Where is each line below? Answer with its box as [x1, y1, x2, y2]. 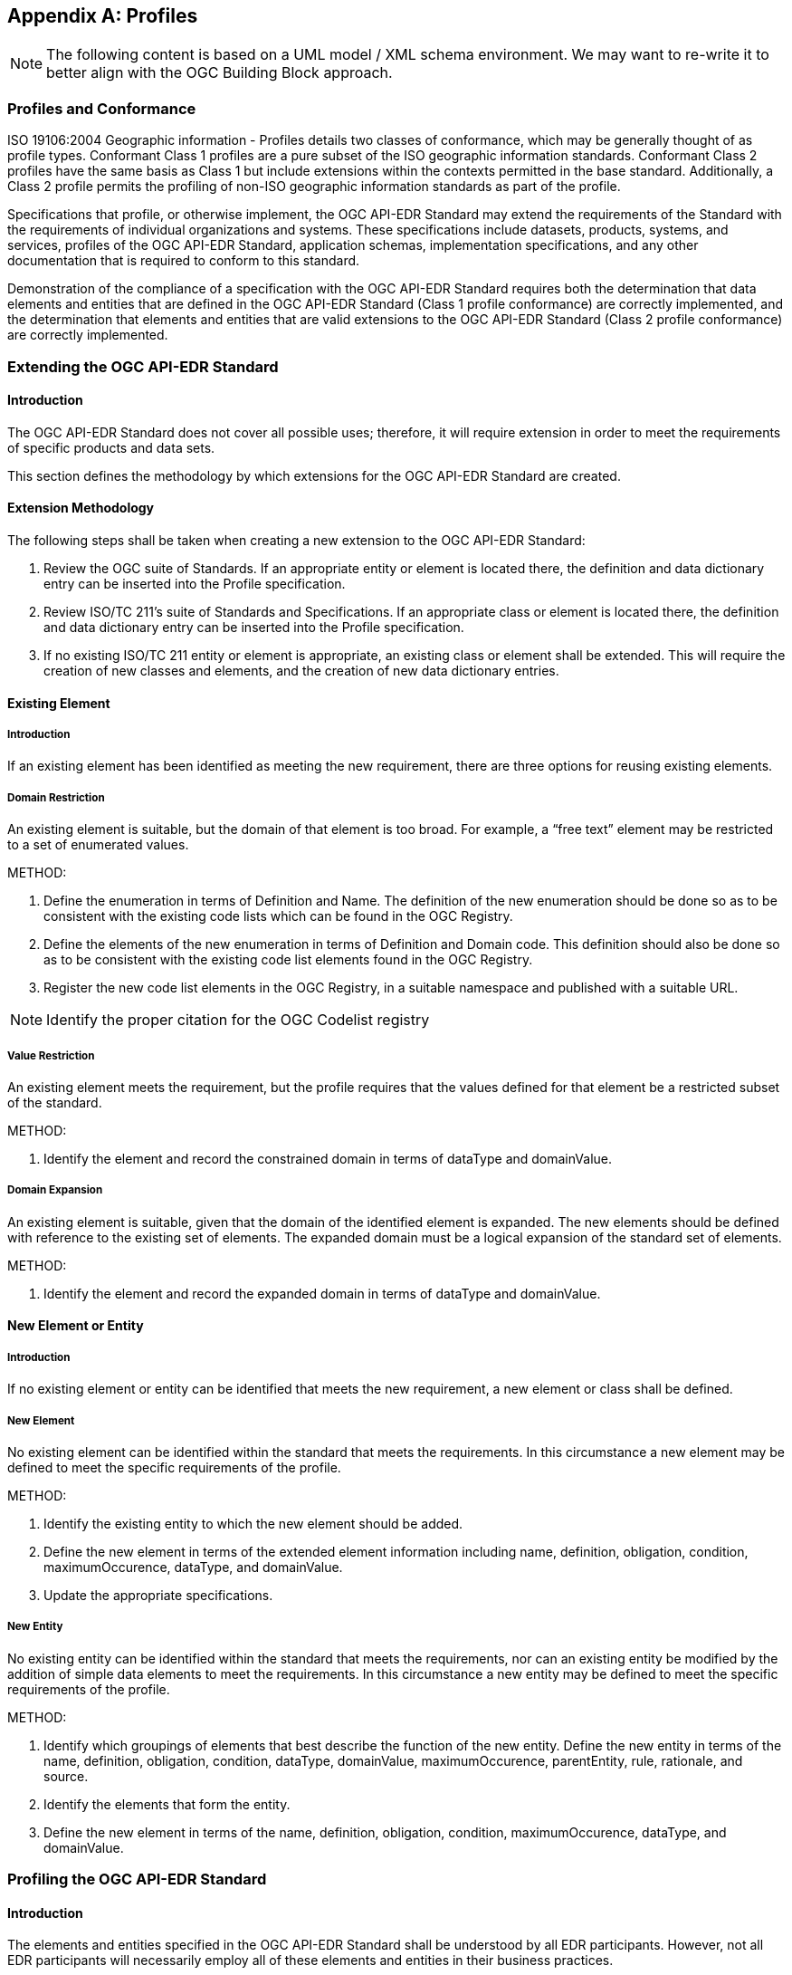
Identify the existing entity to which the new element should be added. [43, 1515, 463, 1531]
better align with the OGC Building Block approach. [46, 63, 393, 82]
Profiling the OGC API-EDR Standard [7, 1870, 267, 1889]
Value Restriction [7, 1049, 95, 1062]
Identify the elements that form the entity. [43, 1796, 291, 1812]
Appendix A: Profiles [7, 5, 198, 27]
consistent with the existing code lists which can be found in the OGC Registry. [43, 908, 513, 925]
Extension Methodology [7, 500, 155, 516]
